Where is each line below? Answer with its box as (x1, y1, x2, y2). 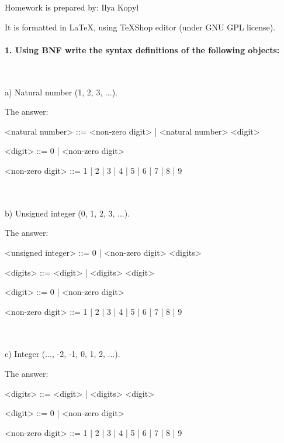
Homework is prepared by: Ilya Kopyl (5, 1, 139, 13)
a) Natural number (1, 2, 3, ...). (5, 85, 117, 98)
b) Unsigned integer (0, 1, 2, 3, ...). (5, 207, 130, 219)
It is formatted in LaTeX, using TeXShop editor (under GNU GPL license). (5, 20, 276, 33)
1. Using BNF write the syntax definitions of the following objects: (5, 43, 280, 56)
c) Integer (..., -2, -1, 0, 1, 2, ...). (5, 348, 120, 360)
